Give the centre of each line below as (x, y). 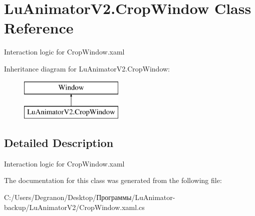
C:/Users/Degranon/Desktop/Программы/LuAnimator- (90, 197)
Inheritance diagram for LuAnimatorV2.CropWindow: (87, 68)
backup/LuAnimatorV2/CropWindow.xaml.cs (74, 207)
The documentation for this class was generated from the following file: (113, 180)
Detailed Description (59, 143)
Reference (39, 28)
